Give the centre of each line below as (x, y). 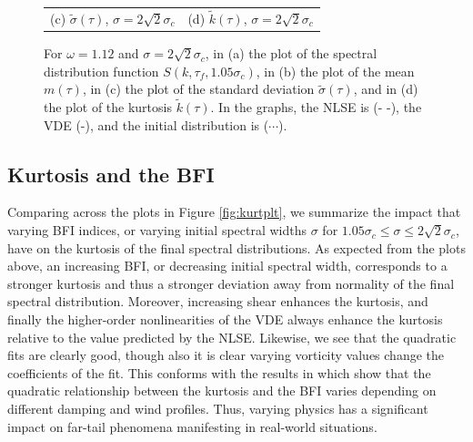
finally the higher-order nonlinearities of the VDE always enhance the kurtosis (225, 319)
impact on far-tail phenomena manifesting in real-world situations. (192, 426)
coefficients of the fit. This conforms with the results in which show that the (219, 372)
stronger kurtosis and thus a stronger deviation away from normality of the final (231, 283)
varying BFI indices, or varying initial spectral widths (157, 230)
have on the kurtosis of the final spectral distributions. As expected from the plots (236, 247)
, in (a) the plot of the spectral (291, 53)
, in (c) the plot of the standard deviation (198, 89)
